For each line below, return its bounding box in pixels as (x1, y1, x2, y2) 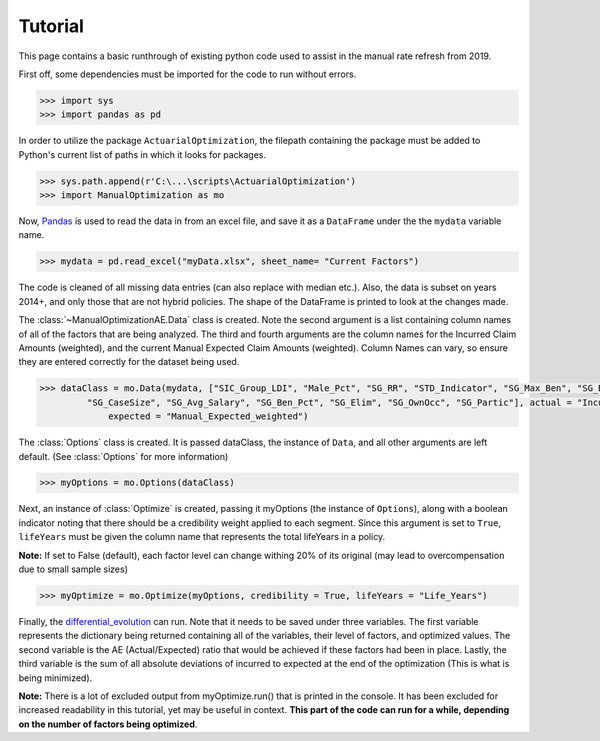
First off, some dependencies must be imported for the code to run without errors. (18, 68, 357, 80)
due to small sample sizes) (18, 563, 129, 575)
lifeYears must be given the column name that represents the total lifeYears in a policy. (18, 531, 386, 543)
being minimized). (18, 671, 93, 684)
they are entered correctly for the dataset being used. (18, 356, 240, 368)
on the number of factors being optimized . (18, 718, 198, 730)
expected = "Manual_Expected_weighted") (108, 411, 309, 422)
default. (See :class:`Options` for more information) (18, 450, 229, 462)
